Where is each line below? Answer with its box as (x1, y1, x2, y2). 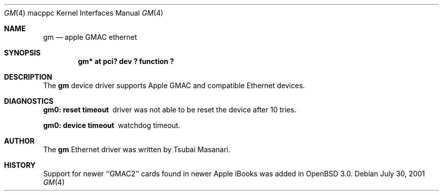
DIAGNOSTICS (4, 97, 54, 105)
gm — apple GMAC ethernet (43, 33, 137, 41)
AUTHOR (4, 137, 35, 145)
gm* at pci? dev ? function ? (78, 57, 174, 66)
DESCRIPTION (4, 73, 53, 81)
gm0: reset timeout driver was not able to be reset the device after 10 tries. (43, 105, 296, 114)
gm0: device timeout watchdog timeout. (43, 121, 181, 129)
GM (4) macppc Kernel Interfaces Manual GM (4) (4, 9, 163, 17)
